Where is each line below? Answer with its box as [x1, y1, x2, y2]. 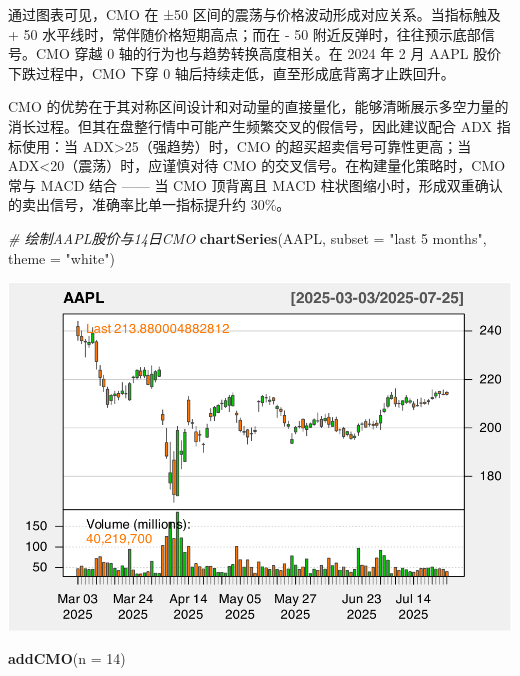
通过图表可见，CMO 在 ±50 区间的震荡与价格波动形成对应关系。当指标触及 [8, 4, 501, 24]
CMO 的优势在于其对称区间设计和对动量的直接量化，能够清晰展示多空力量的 [8, 96, 509, 117]
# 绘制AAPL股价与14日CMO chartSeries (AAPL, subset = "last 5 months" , [8, 227, 487, 248]
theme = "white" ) [8, 247, 115, 268]
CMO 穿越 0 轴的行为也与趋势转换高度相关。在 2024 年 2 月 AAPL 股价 [35, 43, 502, 64]
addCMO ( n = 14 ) [8, 648, 126, 669]
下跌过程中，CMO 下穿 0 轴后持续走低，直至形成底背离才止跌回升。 [8, 62, 455, 83]
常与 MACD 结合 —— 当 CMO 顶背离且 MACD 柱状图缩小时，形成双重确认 [8, 174, 503, 195]
